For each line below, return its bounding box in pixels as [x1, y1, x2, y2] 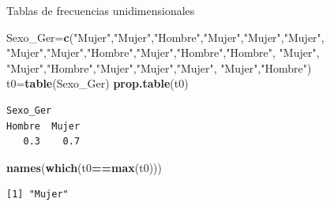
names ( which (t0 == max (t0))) [6, 159, 163, 175]
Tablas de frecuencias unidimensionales [6, 2, 195, 18]
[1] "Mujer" [6, 189, 69, 200]
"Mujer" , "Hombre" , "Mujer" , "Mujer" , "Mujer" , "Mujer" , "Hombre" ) [6, 59, 312, 76]
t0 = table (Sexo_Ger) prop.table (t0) [6, 75, 189, 92]
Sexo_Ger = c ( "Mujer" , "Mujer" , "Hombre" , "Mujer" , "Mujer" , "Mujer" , [6, 28, 324, 45]
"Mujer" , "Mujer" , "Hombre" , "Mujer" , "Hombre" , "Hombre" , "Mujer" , [6, 44, 320, 61]
